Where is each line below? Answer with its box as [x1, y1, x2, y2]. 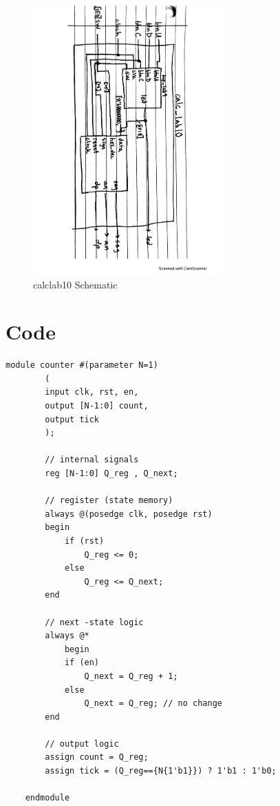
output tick [45, 414, 100, 424]
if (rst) [64, 535, 105, 546]
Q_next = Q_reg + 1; [84, 671, 178, 681]
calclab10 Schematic [33, 277, 118, 291]
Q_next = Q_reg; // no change [84, 698, 222, 709]
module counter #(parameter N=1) [6, 360, 158, 371]
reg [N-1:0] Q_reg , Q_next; [45, 469, 178, 478]
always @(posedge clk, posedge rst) [45, 509, 213, 519]
